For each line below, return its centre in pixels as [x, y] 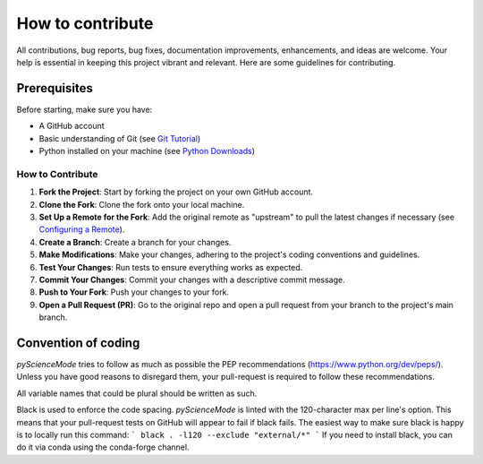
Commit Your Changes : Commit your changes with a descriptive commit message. [192, 279]
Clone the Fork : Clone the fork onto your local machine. [142, 204]
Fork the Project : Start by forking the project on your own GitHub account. [176, 192]
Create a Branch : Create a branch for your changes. [135, 242]
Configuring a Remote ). [82, 229]
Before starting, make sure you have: [85, 109]
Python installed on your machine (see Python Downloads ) [147, 151]
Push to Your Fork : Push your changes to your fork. [134, 292]
